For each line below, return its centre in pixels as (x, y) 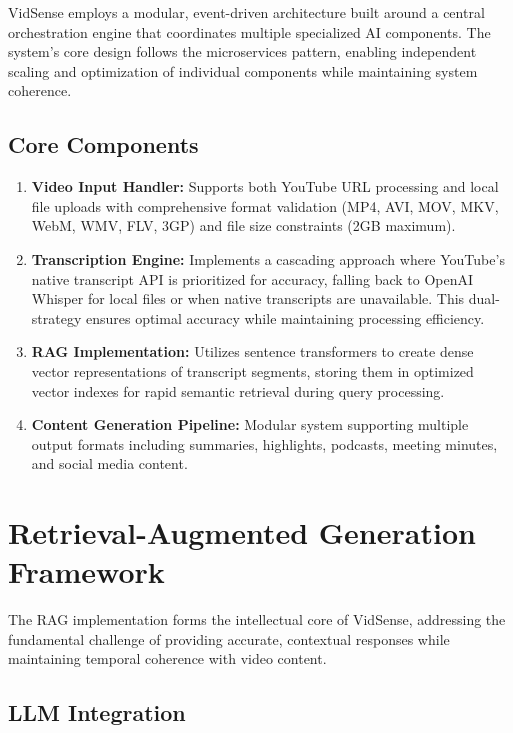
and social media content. (109, 463)
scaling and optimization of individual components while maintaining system (243, 70)
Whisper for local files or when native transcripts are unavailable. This (248, 298)
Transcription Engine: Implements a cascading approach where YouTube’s (268, 258)
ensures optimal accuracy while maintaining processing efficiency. (285, 317)
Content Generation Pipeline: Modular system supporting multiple (250, 424)
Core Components (103, 144)
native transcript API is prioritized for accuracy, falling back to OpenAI (252, 278)
